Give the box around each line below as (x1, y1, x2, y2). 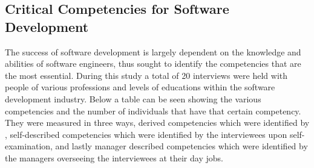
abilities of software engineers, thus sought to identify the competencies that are (5, 57, 301, 70)
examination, (5, 140, 53, 152)
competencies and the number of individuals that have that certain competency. (5, 104, 301, 117)
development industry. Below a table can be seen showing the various (5, 92, 261, 105)
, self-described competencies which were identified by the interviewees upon (5, 128, 287, 140)
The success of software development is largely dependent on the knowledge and (5, 45, 301, 58)
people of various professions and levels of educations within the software (5, 81, 275, 93)
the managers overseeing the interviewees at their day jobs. (5, 151, 223, 164)
